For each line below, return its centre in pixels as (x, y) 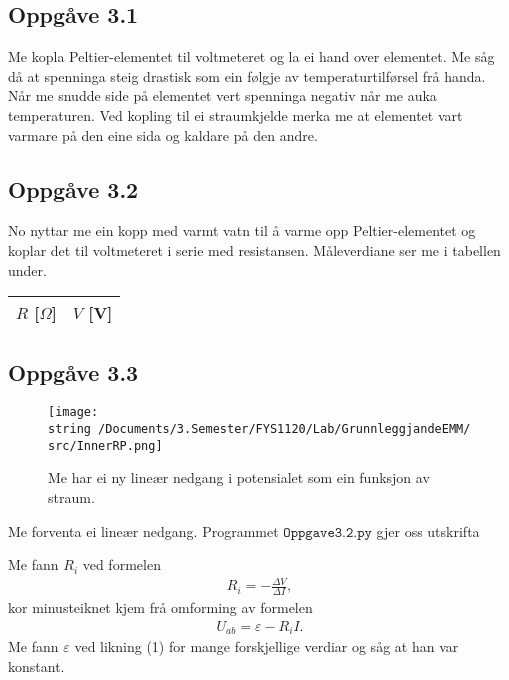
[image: (73, 412)
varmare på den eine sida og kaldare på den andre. (163, 134)
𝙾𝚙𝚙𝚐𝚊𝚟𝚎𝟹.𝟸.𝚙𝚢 (327, 532)
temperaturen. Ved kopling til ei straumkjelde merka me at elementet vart (235, 114)
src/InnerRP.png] (105, 445)
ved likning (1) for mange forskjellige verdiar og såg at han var (266, 646)
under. (27, 269)
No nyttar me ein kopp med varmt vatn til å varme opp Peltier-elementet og (242, 230)
